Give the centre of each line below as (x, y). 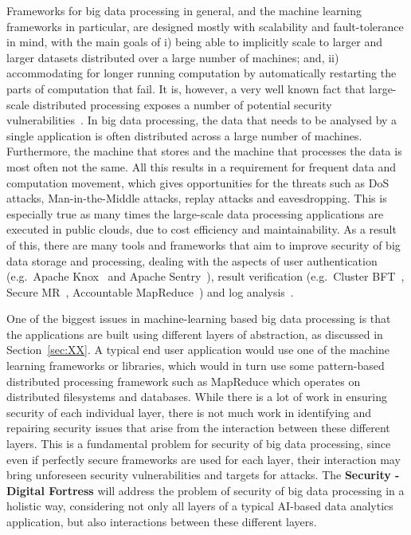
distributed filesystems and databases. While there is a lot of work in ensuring (197, 397)
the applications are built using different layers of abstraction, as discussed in (195, 334)
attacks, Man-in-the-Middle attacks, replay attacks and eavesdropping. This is (197, 198)
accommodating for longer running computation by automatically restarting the (202, 73)
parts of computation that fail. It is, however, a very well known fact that (186, 88)
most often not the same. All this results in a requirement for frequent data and (202, 166)
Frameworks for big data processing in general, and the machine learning (184, 10)
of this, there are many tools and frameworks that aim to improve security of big (204, 244)
